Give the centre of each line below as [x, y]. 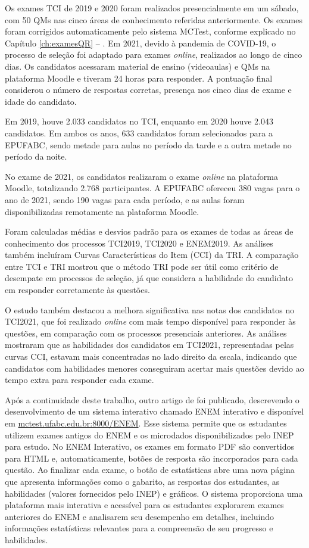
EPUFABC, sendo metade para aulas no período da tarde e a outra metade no [148, 144]
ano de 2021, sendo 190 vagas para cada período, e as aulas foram [125, 199]
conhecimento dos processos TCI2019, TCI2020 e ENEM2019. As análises [139, 243]
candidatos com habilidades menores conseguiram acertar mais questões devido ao [154, 368]
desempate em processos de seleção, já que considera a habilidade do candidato [149, 278]
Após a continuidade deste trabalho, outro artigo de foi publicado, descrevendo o [152, 399]
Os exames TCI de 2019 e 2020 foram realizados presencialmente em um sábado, [152, 8]
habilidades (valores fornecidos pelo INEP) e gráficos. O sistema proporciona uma [154, 493]
